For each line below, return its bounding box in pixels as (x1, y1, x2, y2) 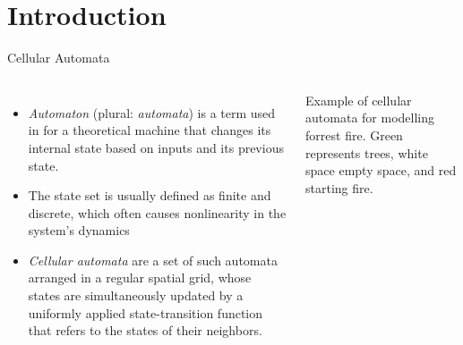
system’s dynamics (28, 221, 130, 240)
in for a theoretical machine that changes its (28, 121, 271, 139)
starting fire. (305, 178, 373, 197)
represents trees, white (305, 143, 428, 162)
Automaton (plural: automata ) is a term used (28, 103, 276, 122)
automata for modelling (305, 108, 434, 127)
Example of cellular (305, 90, 412, 109)
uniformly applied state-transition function (28, 303, 263, 322)
